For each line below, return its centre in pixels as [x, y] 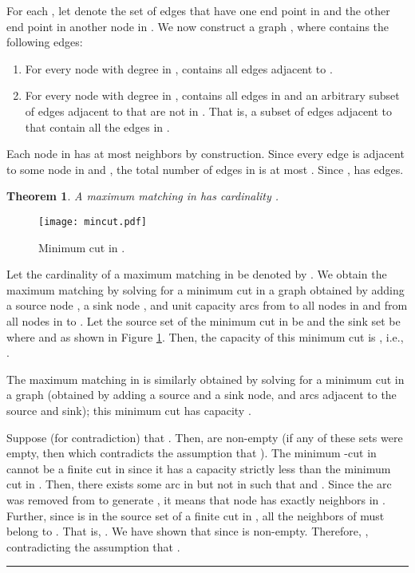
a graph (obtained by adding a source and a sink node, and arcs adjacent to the [202, 395]
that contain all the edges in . [97, 126]
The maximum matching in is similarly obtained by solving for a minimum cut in [206, 379]
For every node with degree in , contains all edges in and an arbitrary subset [212, 95]
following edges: [45, 42]
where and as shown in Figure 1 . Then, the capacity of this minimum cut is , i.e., [205, 336]
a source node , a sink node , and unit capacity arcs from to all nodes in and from [207, 305]
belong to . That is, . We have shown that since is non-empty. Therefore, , [188, 531]
